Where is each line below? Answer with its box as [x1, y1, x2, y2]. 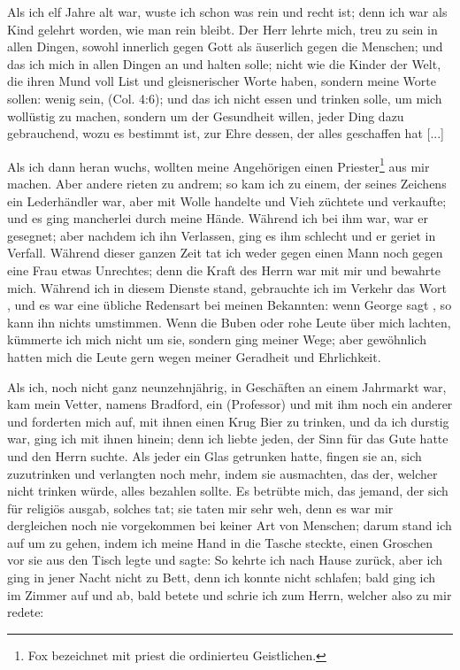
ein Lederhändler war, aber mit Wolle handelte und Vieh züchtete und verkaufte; [7, 191, 447, 210]
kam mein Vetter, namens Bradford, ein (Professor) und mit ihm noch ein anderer [7, 395, 453, 413]
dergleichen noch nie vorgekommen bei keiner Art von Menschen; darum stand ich [7, 516, 452, 535]
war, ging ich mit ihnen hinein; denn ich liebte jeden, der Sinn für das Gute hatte [7, 429, 448, 448]
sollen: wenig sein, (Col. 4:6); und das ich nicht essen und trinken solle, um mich [7, 89, 442, 107]
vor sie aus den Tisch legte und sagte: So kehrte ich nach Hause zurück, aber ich [7, 551, 443, 569]
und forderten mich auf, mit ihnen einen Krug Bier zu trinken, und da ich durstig [7, 412, 449, 430]
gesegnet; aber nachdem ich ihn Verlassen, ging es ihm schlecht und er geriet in [7, 226, 436, 244]
